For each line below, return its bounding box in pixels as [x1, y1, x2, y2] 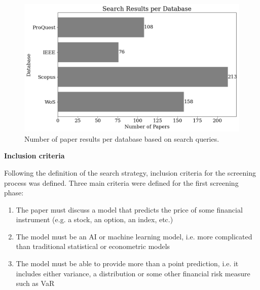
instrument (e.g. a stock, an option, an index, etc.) [16, 214, 173, 225]
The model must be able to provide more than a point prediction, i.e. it [16, 258, 239, 269]
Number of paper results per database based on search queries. [24, 133, 219, 144]
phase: [4, 187, 24, 198]
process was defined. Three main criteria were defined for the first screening [4, 177, 239, 188]
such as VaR [16, 278, 55, 288]
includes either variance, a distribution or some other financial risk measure [16, 268, 250, 278]
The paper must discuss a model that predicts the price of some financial [16, 204, 243, 215]
